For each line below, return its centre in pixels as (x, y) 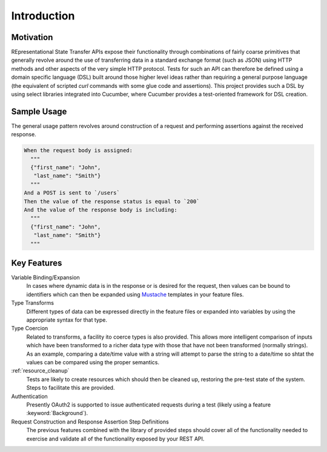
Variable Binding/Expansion (45, 278)
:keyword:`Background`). (57, 413)
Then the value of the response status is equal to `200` (112, 201)
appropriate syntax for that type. (67, 320)
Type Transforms (33, 303)
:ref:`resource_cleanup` (40, 371)
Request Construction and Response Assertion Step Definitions (90, 422)
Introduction (43, 16)
